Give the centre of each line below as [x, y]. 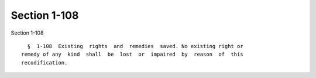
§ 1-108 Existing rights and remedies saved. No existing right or [135, 46]
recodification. [44, 62]
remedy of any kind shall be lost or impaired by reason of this [132, 55]
